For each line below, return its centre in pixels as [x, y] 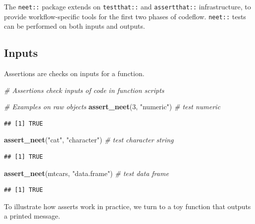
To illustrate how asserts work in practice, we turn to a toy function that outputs [127, 206]
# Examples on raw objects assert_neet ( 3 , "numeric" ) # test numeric [112, 107]
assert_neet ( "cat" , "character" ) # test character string [89, 140]
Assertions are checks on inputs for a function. [74, 73]
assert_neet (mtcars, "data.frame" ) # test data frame [86, 173]
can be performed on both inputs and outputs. [75, 26]
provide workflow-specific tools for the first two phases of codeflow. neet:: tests [125, 16]
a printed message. [32, 216]
